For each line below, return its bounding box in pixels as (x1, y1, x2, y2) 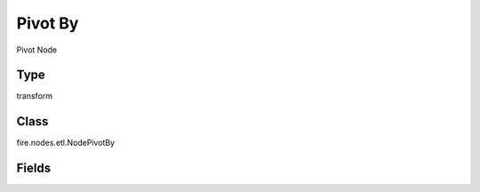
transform (16, 91, 53, 101)
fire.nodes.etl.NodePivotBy (16, 138, 116, 148)
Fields (16, 161, 52, 176)
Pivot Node (16, 44, 58, 55)
